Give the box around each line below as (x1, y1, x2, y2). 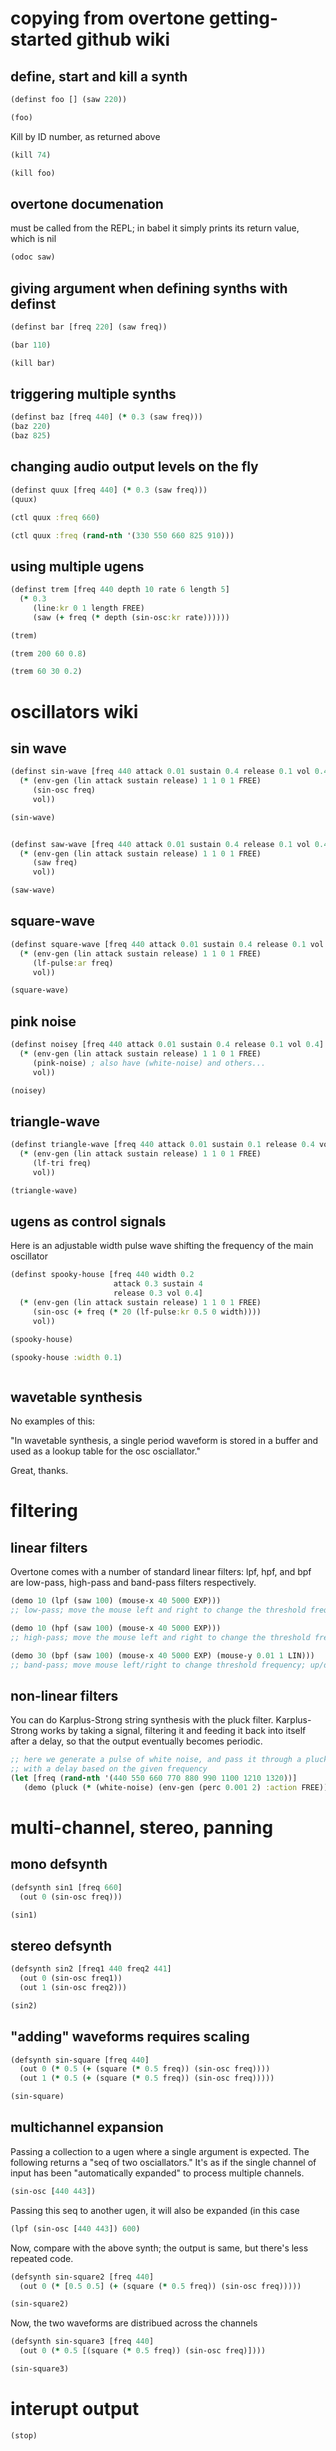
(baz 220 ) (10, 422, 52, 432)
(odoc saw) (10, 252, 56, 262)
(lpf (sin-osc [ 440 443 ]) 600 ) (10, 2223, 141, 2234)
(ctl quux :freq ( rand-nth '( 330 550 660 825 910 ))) (10, 530, 235, 541)
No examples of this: (10, 1415, 96, 1427)
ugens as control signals (10, 1213, 167, 1231)
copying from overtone (10, 7, 206, 30)
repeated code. (10, 2252, 74, 2264)
